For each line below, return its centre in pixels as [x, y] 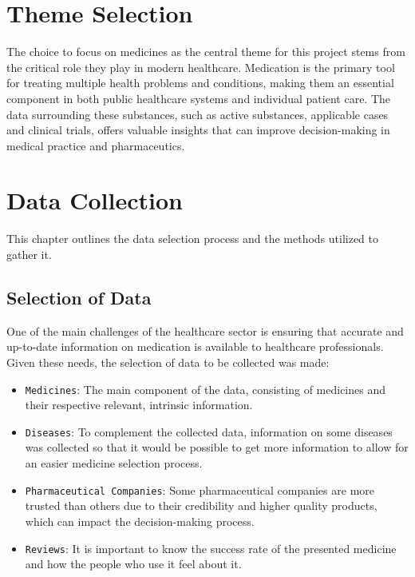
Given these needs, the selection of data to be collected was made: [168, 362]
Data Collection [95, 200]
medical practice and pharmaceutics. [96, 145]
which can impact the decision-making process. [140, 521]
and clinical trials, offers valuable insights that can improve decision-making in [198, 130]
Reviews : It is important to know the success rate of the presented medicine [211, 548]
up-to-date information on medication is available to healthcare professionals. [195, 346]
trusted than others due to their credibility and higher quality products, [201, 505]
